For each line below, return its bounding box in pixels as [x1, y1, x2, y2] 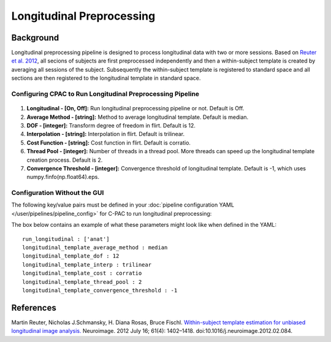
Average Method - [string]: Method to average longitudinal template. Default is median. [26, 113, 249, 121]
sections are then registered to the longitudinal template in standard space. [11, 74, 201, 82]
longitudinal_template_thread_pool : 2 [22, 278, 142, 285]
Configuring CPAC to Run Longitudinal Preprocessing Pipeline [11, 89, 199, 98]
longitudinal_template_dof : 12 [22, 253, 120, 260]
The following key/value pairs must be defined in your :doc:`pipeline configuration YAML [11, 201, 234, 208]
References [11, 302, 56, 313]
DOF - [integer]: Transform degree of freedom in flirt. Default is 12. [26, 121, 196, 129]
